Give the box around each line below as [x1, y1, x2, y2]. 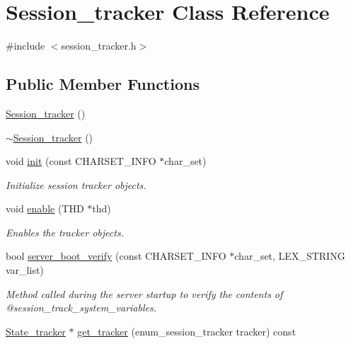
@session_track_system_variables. [6, 300, 156, 315]
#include [6, 38, 45, 53]
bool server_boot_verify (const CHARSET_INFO [6, 248, 226, 263]
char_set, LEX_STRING [234, 248, 345, 263]
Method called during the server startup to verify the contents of [6, 286, 283, 301]
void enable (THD [6, 201, 84, 216]
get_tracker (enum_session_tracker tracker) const [77, 323, 297, 338]
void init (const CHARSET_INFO [6, 154, 156, 168]
